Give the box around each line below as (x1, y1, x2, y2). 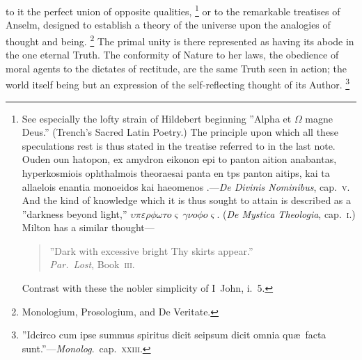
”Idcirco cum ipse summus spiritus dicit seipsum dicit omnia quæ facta (22, 327, 326, 342)
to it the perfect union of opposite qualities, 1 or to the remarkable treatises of (6, 2, 340, 18)
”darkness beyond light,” (22, 206, 127, 221)
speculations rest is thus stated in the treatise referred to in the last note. (22, 138, 336, 152)
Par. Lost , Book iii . (49, 257, 135, 272)
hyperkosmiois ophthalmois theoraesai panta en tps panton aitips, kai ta (22, 165, 330, 180)
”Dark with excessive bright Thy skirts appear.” (49, 243, 253, 258)
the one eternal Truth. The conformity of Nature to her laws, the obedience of (6, 47, 339, 62)
